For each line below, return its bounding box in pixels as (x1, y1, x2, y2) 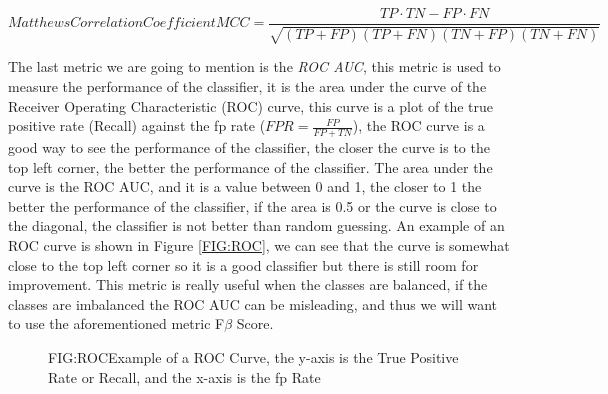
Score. (236, 313, 274, 334)
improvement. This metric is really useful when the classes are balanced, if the (8, 274, 488, 295)
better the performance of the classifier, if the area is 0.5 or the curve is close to (8, 195, 497, 216)
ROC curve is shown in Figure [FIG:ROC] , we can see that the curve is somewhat (8, 235, 510, 256)
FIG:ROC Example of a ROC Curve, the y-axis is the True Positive (48, 347, 459, 367)
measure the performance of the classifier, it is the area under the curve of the (8, 76, 487, 97)
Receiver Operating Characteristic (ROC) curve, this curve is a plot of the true (8, 95, 494, 116)
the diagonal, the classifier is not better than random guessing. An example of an (8, 215, 505, 236)
